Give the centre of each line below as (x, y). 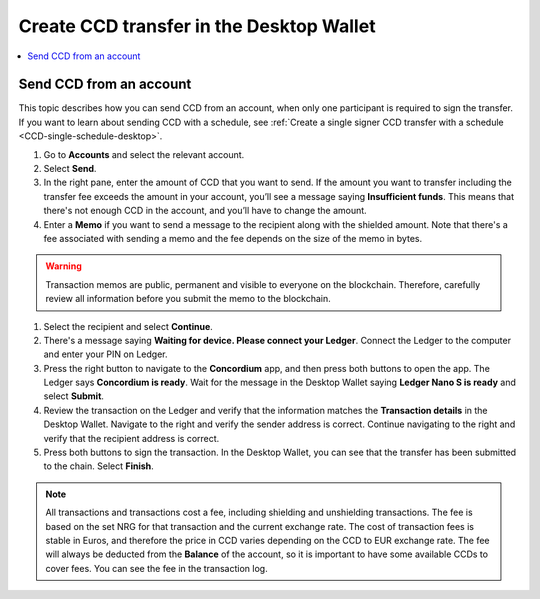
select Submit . (74, 396)
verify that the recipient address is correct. (131, 438)
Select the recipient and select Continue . (128, 326)
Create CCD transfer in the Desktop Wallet (197, 26)
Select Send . (70, 169)
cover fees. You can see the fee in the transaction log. (157, 568)
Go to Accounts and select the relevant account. (144, 154)
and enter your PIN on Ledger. (105, 354)
